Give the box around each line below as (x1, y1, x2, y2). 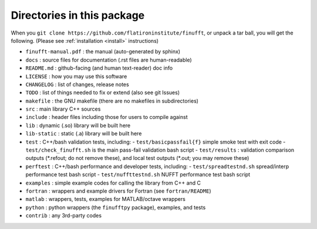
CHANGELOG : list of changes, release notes (25, 81, 129, 88)
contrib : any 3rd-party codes (25, 212, 102, 219)
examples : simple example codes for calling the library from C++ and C (25, 179, 201, 186)
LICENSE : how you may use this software (25, 73, 127, 80)
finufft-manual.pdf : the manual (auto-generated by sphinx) (25, 48, 181, 55)
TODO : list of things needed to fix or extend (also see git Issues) (25, 89, 180, 96)
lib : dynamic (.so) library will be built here (25, 122, 131, 129)
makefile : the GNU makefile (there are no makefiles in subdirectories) (25, 97, 199, 104)
